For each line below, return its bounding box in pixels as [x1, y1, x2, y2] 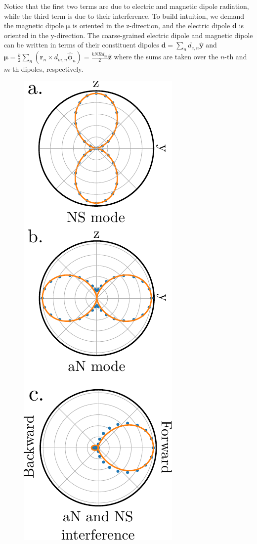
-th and [224, 51, 247, 62]
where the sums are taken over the [114, 51, 218, 62]
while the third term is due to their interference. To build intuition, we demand [4, 10, 245, 21]
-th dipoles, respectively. [10, 64, 84, 74]
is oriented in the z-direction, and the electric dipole [72, 20, 230, 31]
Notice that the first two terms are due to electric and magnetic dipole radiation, [4, 1, 249, 11]
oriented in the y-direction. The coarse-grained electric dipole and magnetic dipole [4, 30, 253, 40]
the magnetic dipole [4, 20, 64, 31]
